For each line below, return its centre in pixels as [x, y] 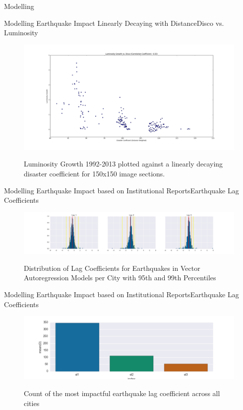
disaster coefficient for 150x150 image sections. [94, 173]
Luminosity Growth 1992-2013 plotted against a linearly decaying [123, 164]
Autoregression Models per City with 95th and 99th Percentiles [120, 278]
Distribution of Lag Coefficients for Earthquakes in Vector [112, 268]
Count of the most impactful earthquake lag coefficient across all [122, 393]
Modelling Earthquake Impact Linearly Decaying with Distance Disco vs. [114, 23]
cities [32, 403]
